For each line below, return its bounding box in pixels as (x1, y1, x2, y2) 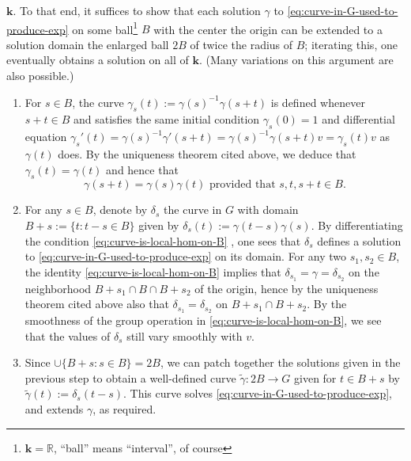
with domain (237, 201, 299, 218)
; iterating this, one (304, 36, 398, 52)
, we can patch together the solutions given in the (160, 354, 401, 371)
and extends (25, 401, 84, 417)
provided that (209, 179, 276, 191)
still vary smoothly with (126, 327, 243, 344)
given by (138, 217, 179, 233)
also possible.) (6, 67, 74, 84)
